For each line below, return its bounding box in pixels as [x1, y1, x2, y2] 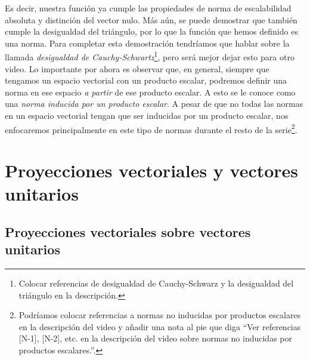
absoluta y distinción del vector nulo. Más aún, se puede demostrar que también [5, 13, 297, 26]
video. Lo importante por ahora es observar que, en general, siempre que [5, 62, 269, 75]
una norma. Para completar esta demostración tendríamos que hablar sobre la [5, 36, 290, 49]
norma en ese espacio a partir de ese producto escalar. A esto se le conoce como [5, 85, 296, 98]
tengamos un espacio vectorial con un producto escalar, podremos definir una [5, 74, 287, 87]
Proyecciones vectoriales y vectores [5, 158, 299, 183]
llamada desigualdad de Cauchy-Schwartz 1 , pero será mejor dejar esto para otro [5, 49, 294, 63]
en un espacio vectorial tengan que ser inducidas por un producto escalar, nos [5, 109, 289, 121]
